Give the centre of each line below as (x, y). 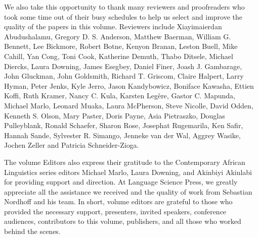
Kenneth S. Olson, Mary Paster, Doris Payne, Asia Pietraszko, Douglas (115, 115)
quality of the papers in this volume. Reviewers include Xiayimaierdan (113, 26)
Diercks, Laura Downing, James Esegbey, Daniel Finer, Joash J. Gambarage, (123, 66)
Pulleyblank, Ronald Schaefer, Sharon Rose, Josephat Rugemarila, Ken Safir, (124, 125)
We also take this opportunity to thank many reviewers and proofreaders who (124, 7)
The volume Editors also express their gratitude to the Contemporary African (125, 162)
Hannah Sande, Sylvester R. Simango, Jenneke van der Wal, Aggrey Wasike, (122, 135)
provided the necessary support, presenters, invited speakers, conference (115, 211)
